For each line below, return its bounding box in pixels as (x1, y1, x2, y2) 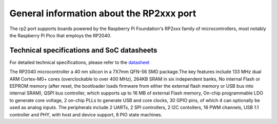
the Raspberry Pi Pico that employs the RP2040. (9, 32, 111, 38)
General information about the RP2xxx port (9, 8, 196, 19)
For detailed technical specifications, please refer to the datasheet (9, 59, 150, 65)
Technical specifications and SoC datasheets (9, 46, 157, 55)
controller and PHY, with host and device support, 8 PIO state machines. (9, 111, 163, 117)
